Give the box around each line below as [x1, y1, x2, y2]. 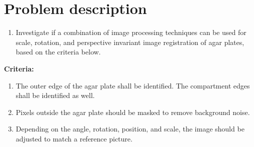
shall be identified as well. [15, 90, 95, 100]
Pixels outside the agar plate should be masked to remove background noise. [15, 106, 250, 117]
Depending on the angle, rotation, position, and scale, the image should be [15, 123, 244, 134]
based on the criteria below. [15, 46, 101, 57]
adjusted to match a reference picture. [15, 133, 132, 143]
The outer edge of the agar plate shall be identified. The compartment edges [15, 80, 250, 90]
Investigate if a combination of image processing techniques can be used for [15, 27, 246, 37]
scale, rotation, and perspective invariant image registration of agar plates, [15, 36, 244, 47]
